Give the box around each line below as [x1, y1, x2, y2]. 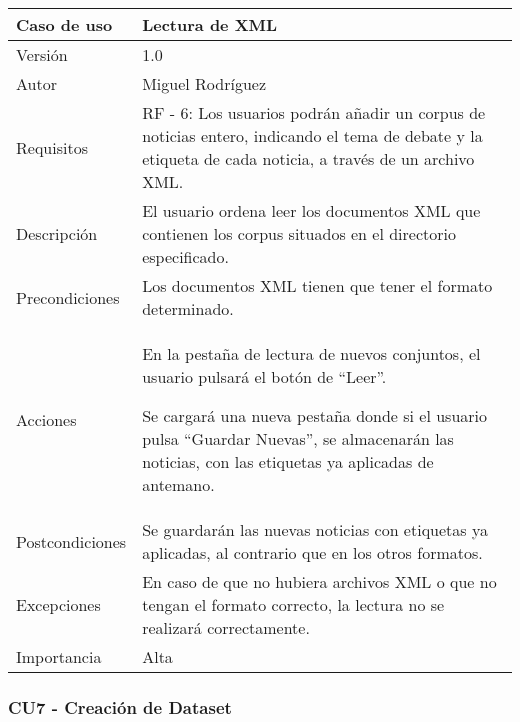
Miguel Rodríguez [142, 72, 267, 95]
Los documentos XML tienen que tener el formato [142, 274, 493, 297]
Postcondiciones [16, 529, 127, 553]
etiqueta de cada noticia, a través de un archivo [142, 147, 475, 170]
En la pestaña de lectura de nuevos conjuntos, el [142, 342, 481, 365]
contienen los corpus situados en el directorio [142, 222, 456, 245]
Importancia [16, 645, 102, 668]
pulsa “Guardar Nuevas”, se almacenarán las [142, 427, 454, 450]
